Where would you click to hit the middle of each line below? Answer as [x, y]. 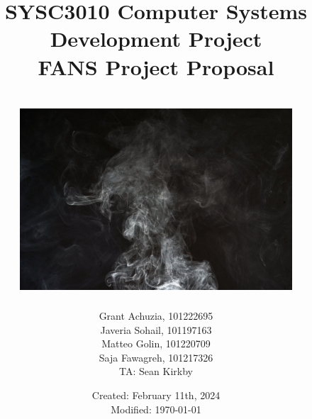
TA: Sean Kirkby [156, 371]
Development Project [156, 39]
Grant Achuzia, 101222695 [156, 315]
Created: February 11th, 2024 [156, 395]
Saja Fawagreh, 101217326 [156, 357]
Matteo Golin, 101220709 [156, 343]
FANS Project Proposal [156, 66]
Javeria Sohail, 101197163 [156, 329]
